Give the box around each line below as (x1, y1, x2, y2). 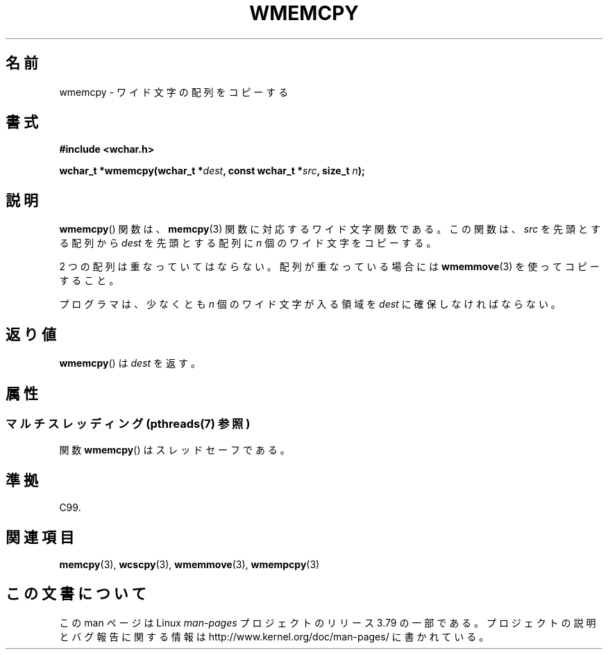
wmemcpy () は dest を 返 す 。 (59, 357, 201, 370)
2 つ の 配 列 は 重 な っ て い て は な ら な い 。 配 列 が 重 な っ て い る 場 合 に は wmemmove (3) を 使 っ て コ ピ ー (59, 260, 600, 273)
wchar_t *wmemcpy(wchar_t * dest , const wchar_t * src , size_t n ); (59, 165, 365, 177)
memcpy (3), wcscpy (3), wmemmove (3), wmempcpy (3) (59, 558, 320, 571)
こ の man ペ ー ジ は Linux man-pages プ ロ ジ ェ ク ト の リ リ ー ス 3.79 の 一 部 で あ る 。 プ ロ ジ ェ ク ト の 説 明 (59, 616, 596, 629)
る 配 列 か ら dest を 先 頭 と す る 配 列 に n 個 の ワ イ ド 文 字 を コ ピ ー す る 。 (59, 237, 437, 249)
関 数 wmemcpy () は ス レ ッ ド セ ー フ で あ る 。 (59, 444, 290, 456)
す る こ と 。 (59, 274, 119, 287)
